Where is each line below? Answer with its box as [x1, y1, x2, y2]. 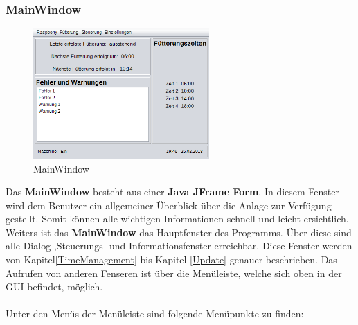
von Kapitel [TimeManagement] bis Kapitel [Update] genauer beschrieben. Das [6, 252, 337, 267]
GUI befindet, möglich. [6, 279, 103, 294]
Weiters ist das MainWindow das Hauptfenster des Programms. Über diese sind [6, 225, 352, 239]
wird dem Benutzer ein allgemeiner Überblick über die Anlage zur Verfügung [6, 197, 332, 212]
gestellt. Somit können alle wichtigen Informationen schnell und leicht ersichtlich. [6, 211, 349, 226]
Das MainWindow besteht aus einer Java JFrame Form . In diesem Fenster [6, 184, 340, 199]
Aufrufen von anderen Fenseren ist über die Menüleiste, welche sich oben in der [6, 265, 342, 280]
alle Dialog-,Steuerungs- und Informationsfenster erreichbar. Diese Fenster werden [6, 238, 352, 253]
